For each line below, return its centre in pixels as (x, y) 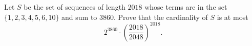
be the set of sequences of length (75, 7)
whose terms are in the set (186, 7)
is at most (233, 17)
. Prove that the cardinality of (161, 17)
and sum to (79, 17)
